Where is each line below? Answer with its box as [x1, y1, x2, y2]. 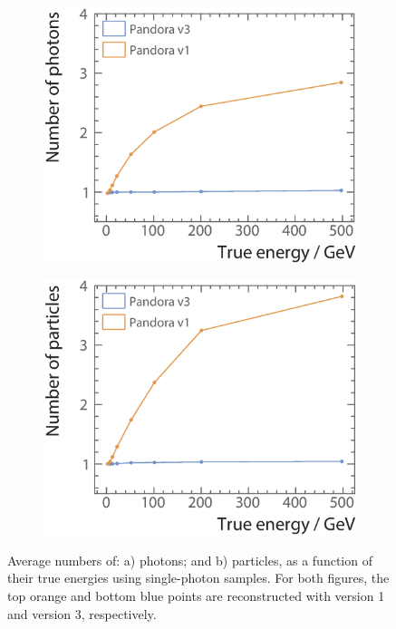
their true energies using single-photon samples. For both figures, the [7, 568, 390, 587]
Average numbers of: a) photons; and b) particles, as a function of [7, 550, 372, 569]
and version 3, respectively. [7, 604, 157, 623]
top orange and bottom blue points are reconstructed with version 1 [7, 586, 385, 605]
